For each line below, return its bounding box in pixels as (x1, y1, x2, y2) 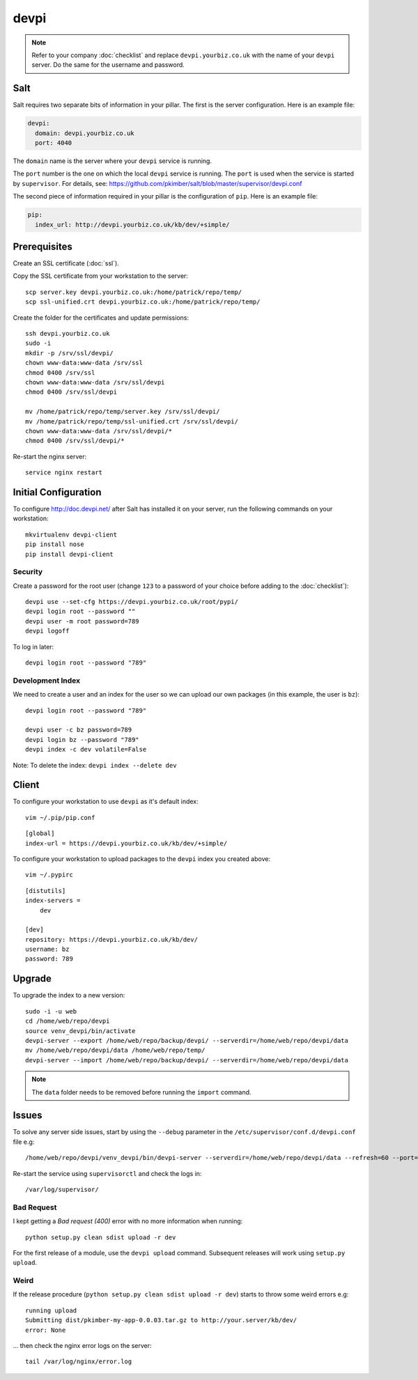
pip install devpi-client (25, 550, 114, 558)
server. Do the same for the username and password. (31, 61, 185, 69)
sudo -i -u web (25, 1007, 77, 1015)
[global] (25, 830, 55, 837)
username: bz (25, 945, 70, 954)
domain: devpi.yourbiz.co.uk (35, 129, 135, 137)
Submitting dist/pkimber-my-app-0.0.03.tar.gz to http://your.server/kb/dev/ (25, 1317, 297, 1324)
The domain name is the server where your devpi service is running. (13, 157, 212, 165)
